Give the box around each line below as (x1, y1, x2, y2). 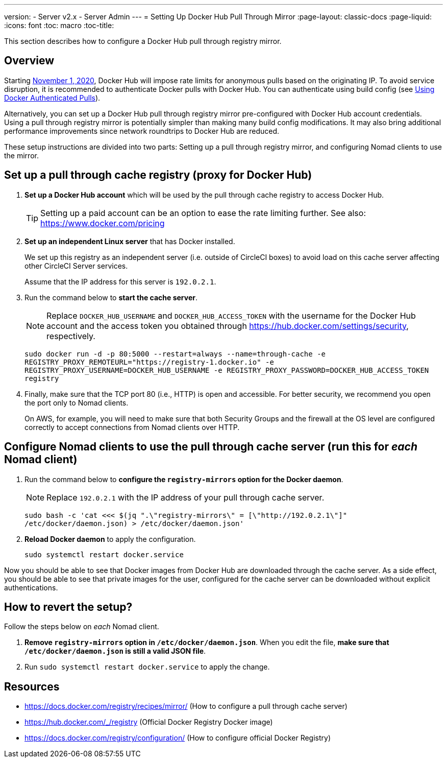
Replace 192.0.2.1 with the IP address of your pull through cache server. (46, 492, 325, 503)
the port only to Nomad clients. (24, 398, 129, 407)
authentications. (4, 583, 58, 592)
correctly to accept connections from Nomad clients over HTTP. (24, 422, 240, 432)
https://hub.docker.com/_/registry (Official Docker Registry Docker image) (24, 718, 273, 727)
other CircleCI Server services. (24, 261, 128, 270)
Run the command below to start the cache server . (24, 293, 198, 302)
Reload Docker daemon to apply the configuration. (24, 534, 196, 543)
